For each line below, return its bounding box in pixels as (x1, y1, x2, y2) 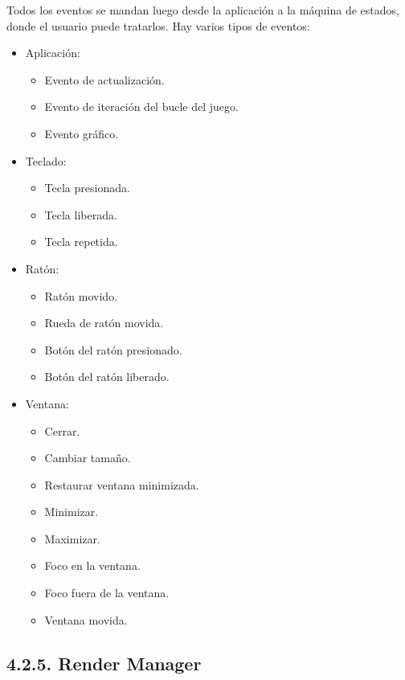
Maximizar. (44, 530, 100, 547)
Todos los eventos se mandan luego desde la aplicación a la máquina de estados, (6, 2, 399, 18)
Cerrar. (44, 422, 80, 439)
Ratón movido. (44, 287, 118, 304)
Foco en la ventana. (44, 557, 141, 574)
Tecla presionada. (44, 179, 130, 196)
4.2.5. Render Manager (6, 650, 202, 675)
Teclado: (25, 152, 67, 169)
